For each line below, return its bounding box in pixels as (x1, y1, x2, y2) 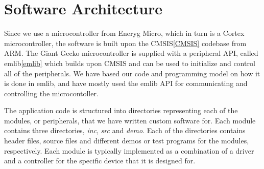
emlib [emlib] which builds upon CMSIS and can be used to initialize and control (4, 57, 255, 68)
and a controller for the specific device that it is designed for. (4, 155, 196, 166)
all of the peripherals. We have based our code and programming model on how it (4, 68, 260, 78)
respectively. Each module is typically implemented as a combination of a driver (4, 145, 254, 156)
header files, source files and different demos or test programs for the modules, (4, 135, 249, 146)
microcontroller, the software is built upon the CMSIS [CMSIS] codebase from (4, 37, 247, 48)
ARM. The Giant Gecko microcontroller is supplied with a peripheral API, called (4, 48, 258, 58)
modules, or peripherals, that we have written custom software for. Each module (4, 115, 256, 125)
